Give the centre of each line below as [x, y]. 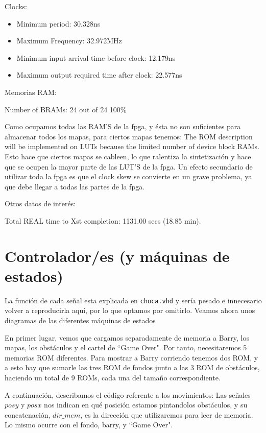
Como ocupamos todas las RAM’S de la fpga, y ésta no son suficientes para [123, 126]
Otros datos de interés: [40, 203]
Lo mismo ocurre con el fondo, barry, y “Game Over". [89, 425]
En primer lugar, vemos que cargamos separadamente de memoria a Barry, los [127, 337]
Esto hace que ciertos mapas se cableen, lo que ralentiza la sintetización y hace [128, 156]
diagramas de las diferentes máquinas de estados [80, 320]
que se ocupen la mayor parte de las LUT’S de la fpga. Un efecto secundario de [129, 166]
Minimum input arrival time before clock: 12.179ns [96, 57]
